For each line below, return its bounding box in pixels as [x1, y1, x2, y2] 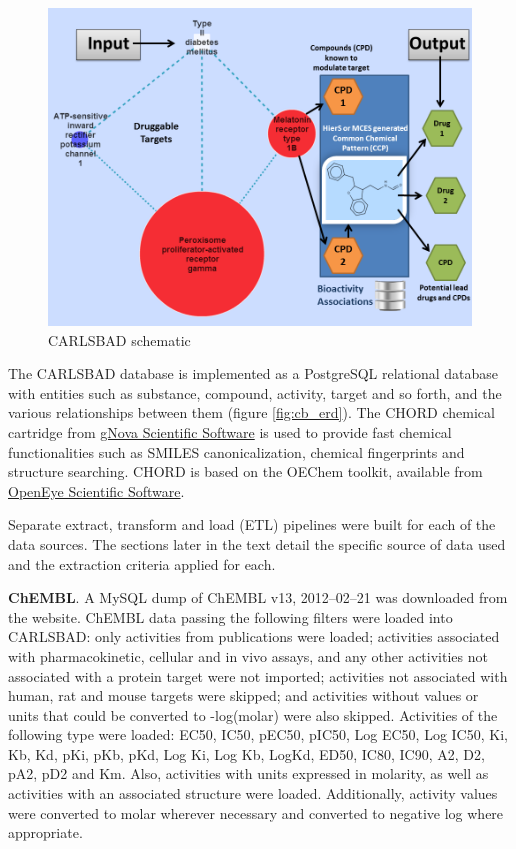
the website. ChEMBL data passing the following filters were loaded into [8, 606, 453, 627]
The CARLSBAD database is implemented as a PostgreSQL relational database [8, 363, 499, 384]
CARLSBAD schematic [48, 329, 191, 350]
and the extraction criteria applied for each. [8, 553, 276, 574]
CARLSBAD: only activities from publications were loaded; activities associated [8, 626, 500, 647]
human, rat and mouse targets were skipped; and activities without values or [8, 685, 479, 706]
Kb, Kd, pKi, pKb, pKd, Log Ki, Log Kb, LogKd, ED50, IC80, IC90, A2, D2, [8, 743, 485, 764]
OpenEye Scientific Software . [8, 480, 185, 501]
